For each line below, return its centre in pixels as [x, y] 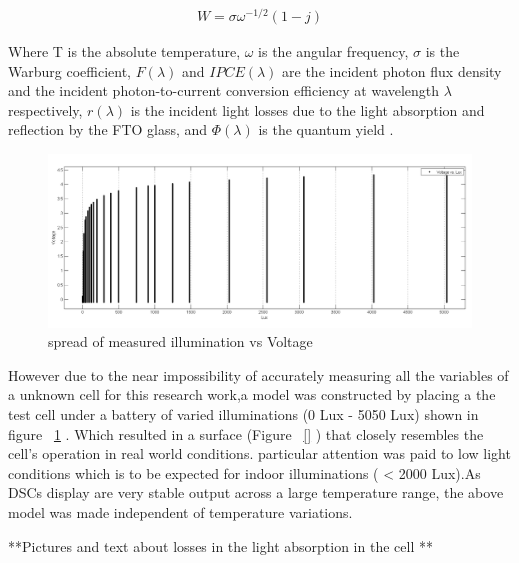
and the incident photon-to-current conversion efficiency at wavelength [224, 90]
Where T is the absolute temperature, [124, 51]
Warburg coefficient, [69, 70]
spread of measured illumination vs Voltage [180, 341]
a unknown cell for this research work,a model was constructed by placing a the [252, 394]
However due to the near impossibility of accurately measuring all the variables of [258, 374]
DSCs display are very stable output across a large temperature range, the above [256, 492]
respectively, [45, 109]
